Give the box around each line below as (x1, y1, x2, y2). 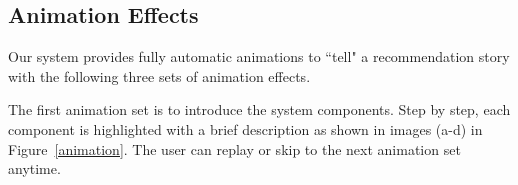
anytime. (8, 158, 61, 179)
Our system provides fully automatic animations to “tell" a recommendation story (8, 46, 510, 67)
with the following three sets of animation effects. (8, 65, 311, 86)
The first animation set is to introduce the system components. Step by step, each (8, 99, 511, 120)
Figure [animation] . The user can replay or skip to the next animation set (8, 138, 461, 159)
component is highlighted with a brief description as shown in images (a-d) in (8, 118, 483, 139)
